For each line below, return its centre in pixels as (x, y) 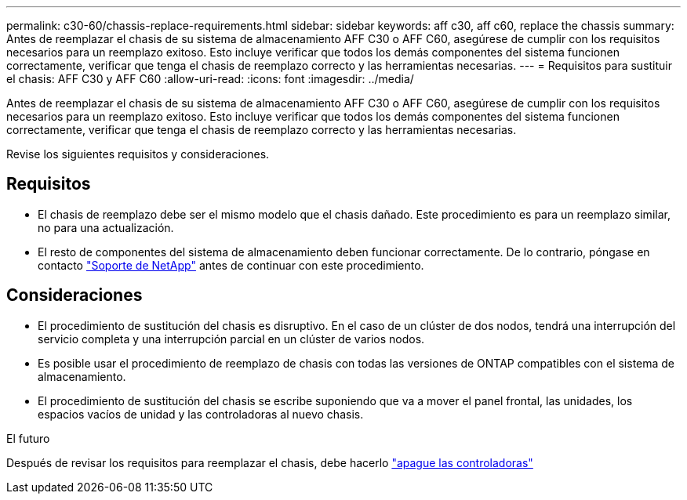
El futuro (28, 438)
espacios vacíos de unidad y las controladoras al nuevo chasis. (201, 414)
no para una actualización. (106, 227)
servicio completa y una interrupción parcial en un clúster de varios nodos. (231, 339)
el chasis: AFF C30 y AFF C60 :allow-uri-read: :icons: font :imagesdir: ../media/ (210, 79)
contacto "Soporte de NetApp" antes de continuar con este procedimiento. (231, 265)
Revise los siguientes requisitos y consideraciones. (138, 154)
